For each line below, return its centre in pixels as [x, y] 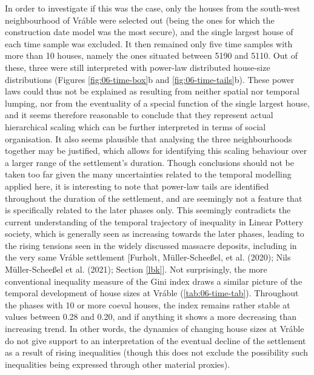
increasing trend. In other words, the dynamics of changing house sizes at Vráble [155, 329]
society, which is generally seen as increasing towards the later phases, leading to [155, 234]
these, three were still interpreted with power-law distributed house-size [138, 67]
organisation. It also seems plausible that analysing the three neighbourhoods [149, 138]
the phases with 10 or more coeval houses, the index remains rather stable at [148, 304]
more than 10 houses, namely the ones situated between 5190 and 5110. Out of [151, 55]
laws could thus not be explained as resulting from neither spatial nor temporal [152, 91]
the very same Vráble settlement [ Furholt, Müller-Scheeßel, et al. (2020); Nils [148, 257]
